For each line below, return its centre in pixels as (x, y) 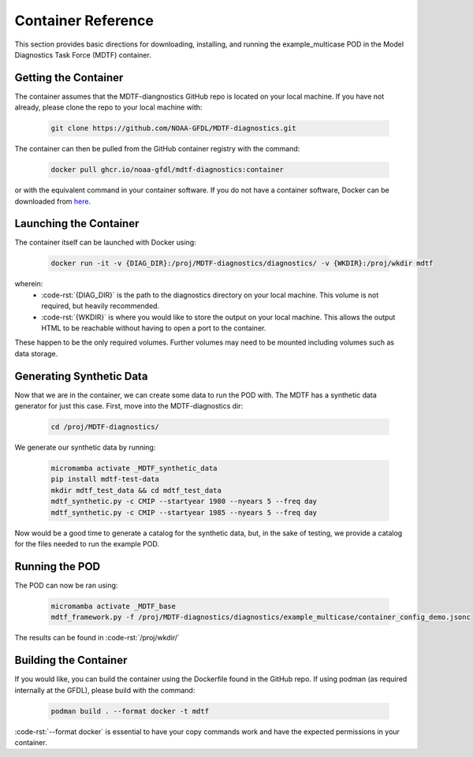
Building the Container (71, 660)
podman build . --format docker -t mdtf (130, 711)
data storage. (36, 353)
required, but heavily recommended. (101, 306)
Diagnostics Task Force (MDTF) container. (83, 54)
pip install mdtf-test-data (105, 479)
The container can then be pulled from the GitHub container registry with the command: (157, 149)
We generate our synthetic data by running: (85, 447)
